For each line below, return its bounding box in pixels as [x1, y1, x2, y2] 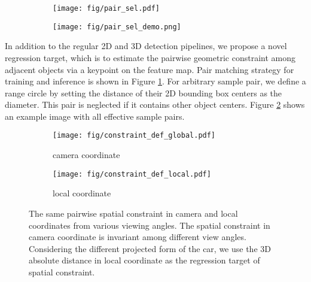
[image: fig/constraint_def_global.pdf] [53, 131, 216, 140]
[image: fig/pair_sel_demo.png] [53, 22, 181, 31]
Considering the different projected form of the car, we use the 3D [29, 242, 271, 254]
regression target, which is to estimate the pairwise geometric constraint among [5, 51, 295, 63]
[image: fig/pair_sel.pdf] [53, 4, 160, 13]
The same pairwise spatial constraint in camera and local [29, 207, 238, 219]
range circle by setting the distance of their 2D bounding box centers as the [5, 86, 282, 99]
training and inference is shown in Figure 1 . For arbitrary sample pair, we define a [5, 75, 306, 87]
